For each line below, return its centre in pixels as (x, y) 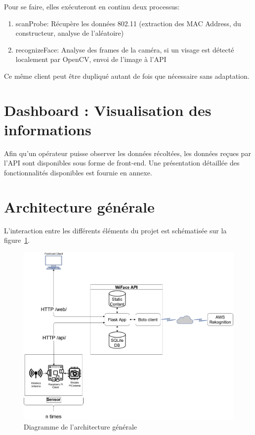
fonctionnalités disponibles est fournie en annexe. (78, 173)
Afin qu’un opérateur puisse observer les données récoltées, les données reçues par (127, 153)
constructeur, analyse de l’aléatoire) (70, 33)
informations (48, 129)
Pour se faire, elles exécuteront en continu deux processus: (92, 6)
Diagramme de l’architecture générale (80, 426)
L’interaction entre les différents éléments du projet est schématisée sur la (115, 230)
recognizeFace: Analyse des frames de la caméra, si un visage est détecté (125, 49)
